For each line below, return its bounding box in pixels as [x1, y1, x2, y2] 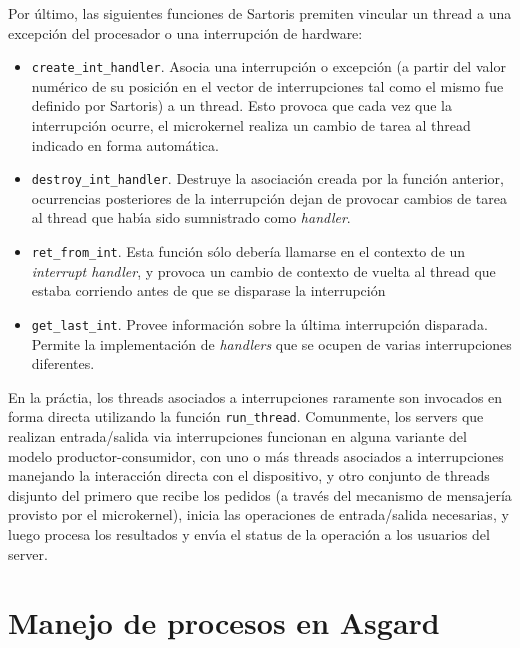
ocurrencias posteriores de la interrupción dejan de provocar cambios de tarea [31, 187, 507, 208]
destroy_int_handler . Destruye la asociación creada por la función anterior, [31, 168, 504, 189]
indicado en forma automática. [31, 134, 219, 155]
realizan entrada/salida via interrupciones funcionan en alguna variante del [8, 426, 467, 446]
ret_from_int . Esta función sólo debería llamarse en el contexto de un [31, 241, 466, 262]
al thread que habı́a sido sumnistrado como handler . [31, 207, 351, 228]
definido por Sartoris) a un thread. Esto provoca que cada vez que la [31, 95, 452, 116]
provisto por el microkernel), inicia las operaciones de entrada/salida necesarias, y [8, 504, 509, 525]
